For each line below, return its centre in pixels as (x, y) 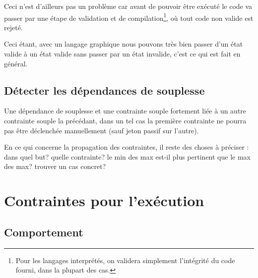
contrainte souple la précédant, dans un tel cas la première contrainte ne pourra (125, 121)
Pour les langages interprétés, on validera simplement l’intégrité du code (125, 260)
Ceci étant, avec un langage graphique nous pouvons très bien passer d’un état (124, 44)
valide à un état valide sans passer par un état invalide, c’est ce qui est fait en (122, 54)
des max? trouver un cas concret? (55, 166)
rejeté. (13, 27)
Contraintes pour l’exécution (104, 200)
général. (16, 63)
